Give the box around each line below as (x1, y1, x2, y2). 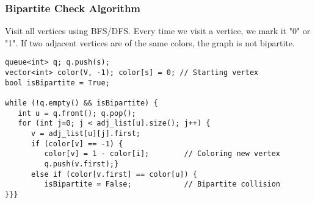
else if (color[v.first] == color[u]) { (31, 169, 197, 179)
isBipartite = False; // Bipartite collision (44, 180, 281, 189)
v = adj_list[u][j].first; (31, 129, 140, 138)
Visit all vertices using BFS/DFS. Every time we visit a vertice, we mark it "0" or (5, 24, 311, 37)
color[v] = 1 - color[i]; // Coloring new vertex (44, 149, 281, 158)
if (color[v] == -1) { (31, 139, 123, 148)
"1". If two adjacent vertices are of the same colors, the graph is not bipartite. (5, 36, 295, 49)
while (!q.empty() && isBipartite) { (5, 99, 158, 108)
